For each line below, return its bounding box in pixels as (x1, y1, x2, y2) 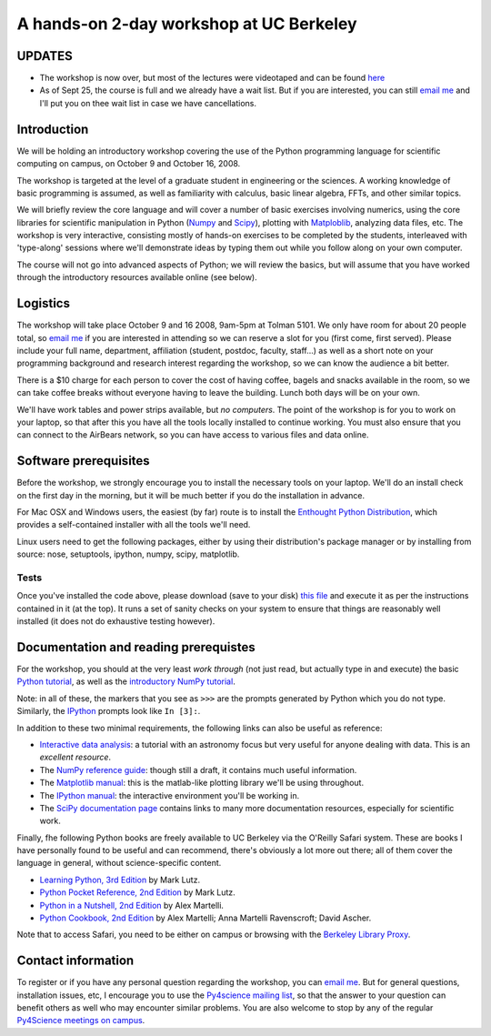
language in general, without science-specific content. (16, 858, 222, 869)
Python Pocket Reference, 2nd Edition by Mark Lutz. (39, 887, 235, 898)
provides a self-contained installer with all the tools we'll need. (16, 519, 251, 530)
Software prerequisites (16, 453, 150, 468)
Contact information (16, 953, 135, 969)
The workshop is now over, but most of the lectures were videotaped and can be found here (39, 73, 386, 84)
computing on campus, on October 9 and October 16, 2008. (16, 158, 241, 169)
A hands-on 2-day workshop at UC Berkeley (16, 14, 358, 34)
